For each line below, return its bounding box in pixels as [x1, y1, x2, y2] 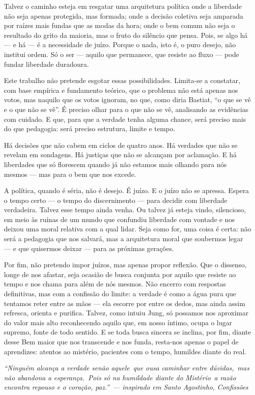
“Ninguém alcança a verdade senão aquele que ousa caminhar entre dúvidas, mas [4, 363, 250, 373]
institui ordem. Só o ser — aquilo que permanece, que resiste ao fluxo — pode [4, 49, 239, 59]
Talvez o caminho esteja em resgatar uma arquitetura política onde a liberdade [4, 1, 242, 11]
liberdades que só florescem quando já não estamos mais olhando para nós [4, 159, 227, 169]
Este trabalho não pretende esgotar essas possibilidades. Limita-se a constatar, [4, 75, 240, 85]
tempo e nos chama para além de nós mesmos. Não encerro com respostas [4, 279, 226, 289]
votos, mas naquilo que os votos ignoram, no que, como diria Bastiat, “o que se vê [4, 94, 251, 105]
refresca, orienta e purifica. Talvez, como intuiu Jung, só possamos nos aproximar [4, 308, 249, 318]
